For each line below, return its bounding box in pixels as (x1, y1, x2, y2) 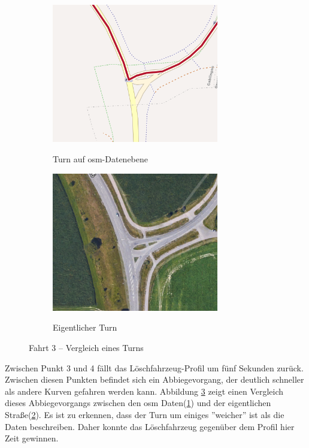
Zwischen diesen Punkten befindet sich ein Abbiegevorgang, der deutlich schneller (5, 373, 304, 386)
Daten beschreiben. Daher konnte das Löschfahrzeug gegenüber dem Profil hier (5, 420, 295, 432)
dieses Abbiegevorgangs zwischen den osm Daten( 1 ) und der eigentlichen (5, 396, 271, 409)
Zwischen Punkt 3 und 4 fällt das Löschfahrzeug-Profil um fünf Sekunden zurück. (5, 361, 304, 374)
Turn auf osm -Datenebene (53, 153, 149, 165)
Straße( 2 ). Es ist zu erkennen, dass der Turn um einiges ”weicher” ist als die (5, 408, 284, 420)
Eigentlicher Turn (53, 321, 117, 334)
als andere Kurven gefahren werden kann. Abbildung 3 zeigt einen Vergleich (5, 385, 284, 397)
